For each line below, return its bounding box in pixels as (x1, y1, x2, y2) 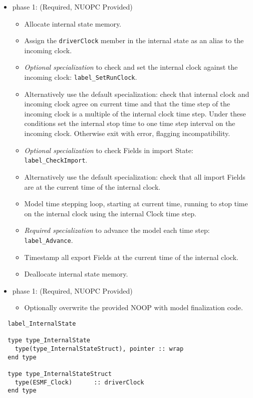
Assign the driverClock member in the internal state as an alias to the (24, 35, 244, 46)
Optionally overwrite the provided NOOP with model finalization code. (24, 302, 243, 313)
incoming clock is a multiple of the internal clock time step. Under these (24, 108, 246, 118)
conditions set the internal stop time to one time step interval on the (24, 118, 235, 128)
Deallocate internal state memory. (24, 269, 128, 279)
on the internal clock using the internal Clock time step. (24, 208, 196, 218)
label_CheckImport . (24, 155, 88, 165)
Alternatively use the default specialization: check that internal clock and (24, 88, 249, 99)
